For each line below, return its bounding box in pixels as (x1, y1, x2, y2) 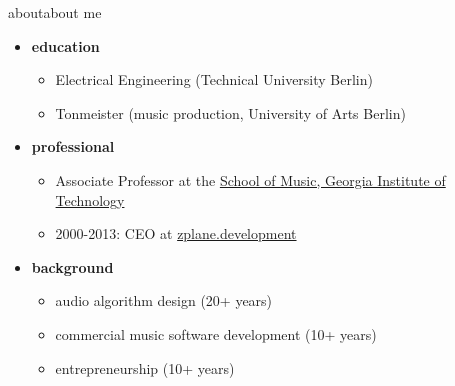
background (31, 256, 114, 277)
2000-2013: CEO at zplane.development (55, 223, 297, 244)
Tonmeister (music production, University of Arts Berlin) (55, 102, 406, 123)
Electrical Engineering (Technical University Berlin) (55, 69, 373, 90)
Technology (55, 189, 125, 210)
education (31, 35, 100, 56)
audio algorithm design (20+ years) (55, 290, 273, 311)
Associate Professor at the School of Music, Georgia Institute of (55, 169, 446, 190)
